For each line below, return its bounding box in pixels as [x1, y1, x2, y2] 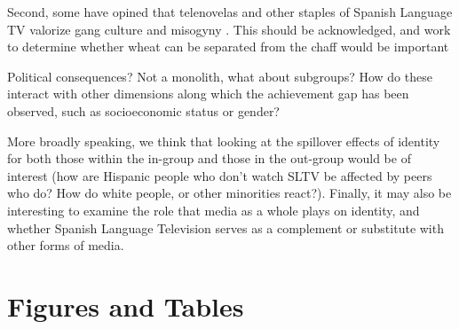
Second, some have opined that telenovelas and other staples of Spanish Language [7, 3, 453, 20]
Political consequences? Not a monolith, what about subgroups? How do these [7, 67, 432, 85]
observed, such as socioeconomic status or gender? [7, 101, 280, 120]
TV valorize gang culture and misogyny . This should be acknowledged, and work [7, 20, 451, 38]
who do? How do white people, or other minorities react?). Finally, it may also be [7, 184, 452, 202]
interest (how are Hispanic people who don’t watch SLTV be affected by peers [7, 166, 432, 184]
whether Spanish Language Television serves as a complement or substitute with [7, 218, 444, 237]
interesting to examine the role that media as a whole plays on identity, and [7, 200, 420, 219]
